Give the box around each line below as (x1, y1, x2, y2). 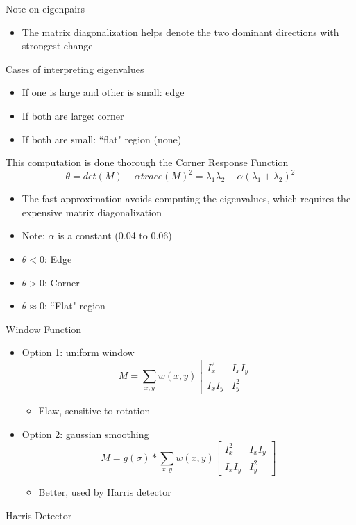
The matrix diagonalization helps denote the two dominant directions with (22, 24, 339, 39)
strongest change (22, 38, 93, 53)
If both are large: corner (22, 108, 124, 122)
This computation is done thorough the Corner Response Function (6, 155, 289, 170)
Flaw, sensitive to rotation (38, 403, 151, 417)
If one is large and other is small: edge (22, 85, 185, 99)
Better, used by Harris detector (38, 485, 171, 499)
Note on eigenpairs (6, 1, 85, 15)
